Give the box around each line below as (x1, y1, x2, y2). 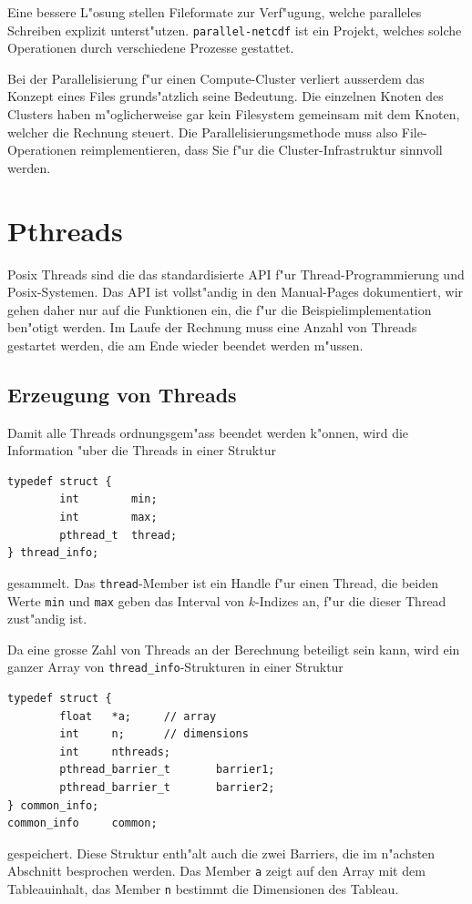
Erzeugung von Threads (7, 380, 237, 408)
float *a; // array (59, 709, 217, 723)
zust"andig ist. (7, 609, 87, 628)
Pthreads (7, 211, 123, 249)
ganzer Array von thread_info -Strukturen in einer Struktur (7, 657, 344, 676)
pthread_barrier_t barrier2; (59, 780, 275, 794)
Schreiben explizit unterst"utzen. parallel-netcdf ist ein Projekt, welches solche (7, 20, 462, 39)
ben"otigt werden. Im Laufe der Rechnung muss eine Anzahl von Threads (7, 318, 417, 337)
